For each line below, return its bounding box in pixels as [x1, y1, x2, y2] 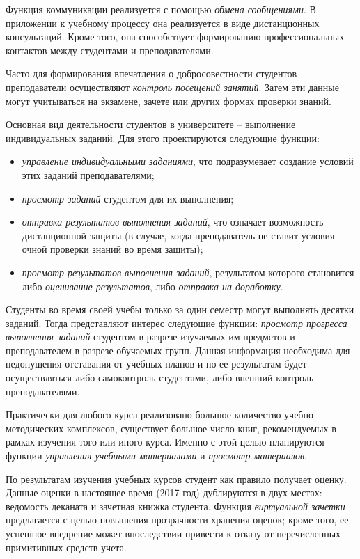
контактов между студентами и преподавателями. [6, 42, 214, 57]
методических [6, 420, 64, 435]
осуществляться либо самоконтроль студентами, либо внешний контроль [6, 370, 314, 385]
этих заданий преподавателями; [22, 167, 155, 182]
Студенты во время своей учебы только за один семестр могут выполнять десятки [6, 302, 354, 317]
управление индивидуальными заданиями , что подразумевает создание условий [22, 154, 354, 168]
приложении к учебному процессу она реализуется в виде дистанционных [6, 15, 320, 30]
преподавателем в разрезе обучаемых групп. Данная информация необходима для [6, 343, 350, 357]
